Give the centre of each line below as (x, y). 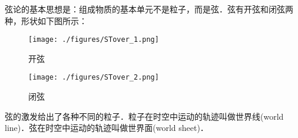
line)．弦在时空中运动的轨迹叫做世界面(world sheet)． (107, 128)
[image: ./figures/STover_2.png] (94, 78)
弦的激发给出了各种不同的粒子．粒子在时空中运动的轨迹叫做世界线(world (144, 116)
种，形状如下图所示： (46, 20)
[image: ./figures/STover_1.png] (94, 40)
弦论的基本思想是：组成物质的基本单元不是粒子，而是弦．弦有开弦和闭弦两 (149, 9)
